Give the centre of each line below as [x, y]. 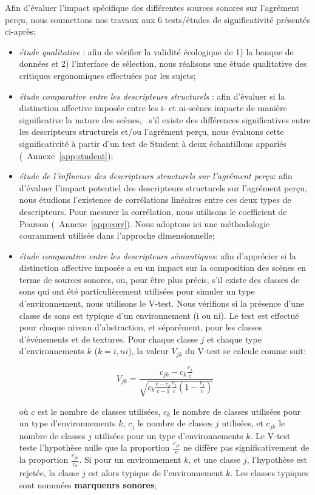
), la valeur [148, 351]
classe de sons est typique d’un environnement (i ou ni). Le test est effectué [159, 315]
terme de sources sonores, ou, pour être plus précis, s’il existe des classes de [159, 279]
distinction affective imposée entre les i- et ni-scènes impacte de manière [153, 108]
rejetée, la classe [49, 473]
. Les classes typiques [269, 473]
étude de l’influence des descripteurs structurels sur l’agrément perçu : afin [156, 176]
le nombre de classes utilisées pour [237, 411]
